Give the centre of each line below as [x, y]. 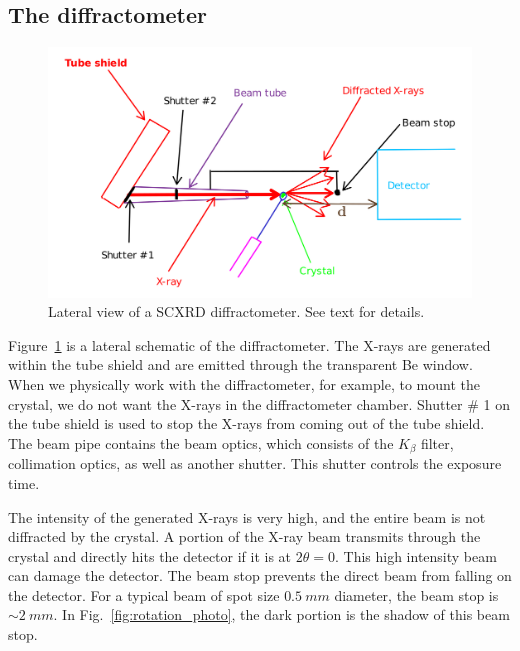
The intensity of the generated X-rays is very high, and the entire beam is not [247, 516]
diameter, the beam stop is [416, 594]
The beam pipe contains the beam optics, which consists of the [201, 442]
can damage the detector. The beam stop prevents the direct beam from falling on [260, 575]
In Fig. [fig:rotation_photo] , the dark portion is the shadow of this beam [286, 614]
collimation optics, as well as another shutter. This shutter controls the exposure [255, 463]
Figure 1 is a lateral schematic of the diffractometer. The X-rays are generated [249, 344]
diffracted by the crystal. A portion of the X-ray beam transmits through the [244, 536]
